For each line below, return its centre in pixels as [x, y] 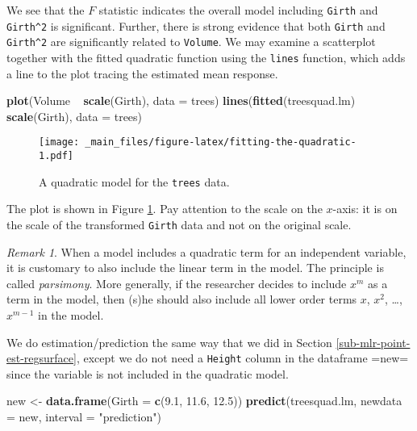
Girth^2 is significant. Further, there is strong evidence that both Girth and [196, 25]
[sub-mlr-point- [373, 342]
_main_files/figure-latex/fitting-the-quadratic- [221, 142]
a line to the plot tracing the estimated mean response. [142, 73]
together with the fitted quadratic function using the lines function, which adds [206, 57]
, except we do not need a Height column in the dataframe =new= [242, 358]
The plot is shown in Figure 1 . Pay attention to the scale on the [165, 209]
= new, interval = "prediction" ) [84, 417]
